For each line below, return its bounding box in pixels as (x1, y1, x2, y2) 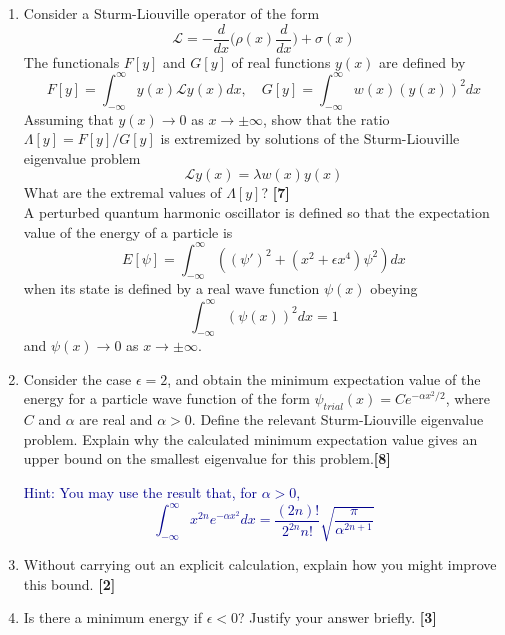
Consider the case (23, 368, 132, 389)
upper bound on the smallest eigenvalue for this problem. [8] (23, 448, 391, 469)
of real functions (231, 51, 331, 72)
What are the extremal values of (23, 182, 222, 203)
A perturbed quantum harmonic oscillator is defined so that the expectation (23, 201, 490, 222)
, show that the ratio (263, 108, 390, 129)
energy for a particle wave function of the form (23, 388, 310, 409)
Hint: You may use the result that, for (23, 482, 257, 503)
